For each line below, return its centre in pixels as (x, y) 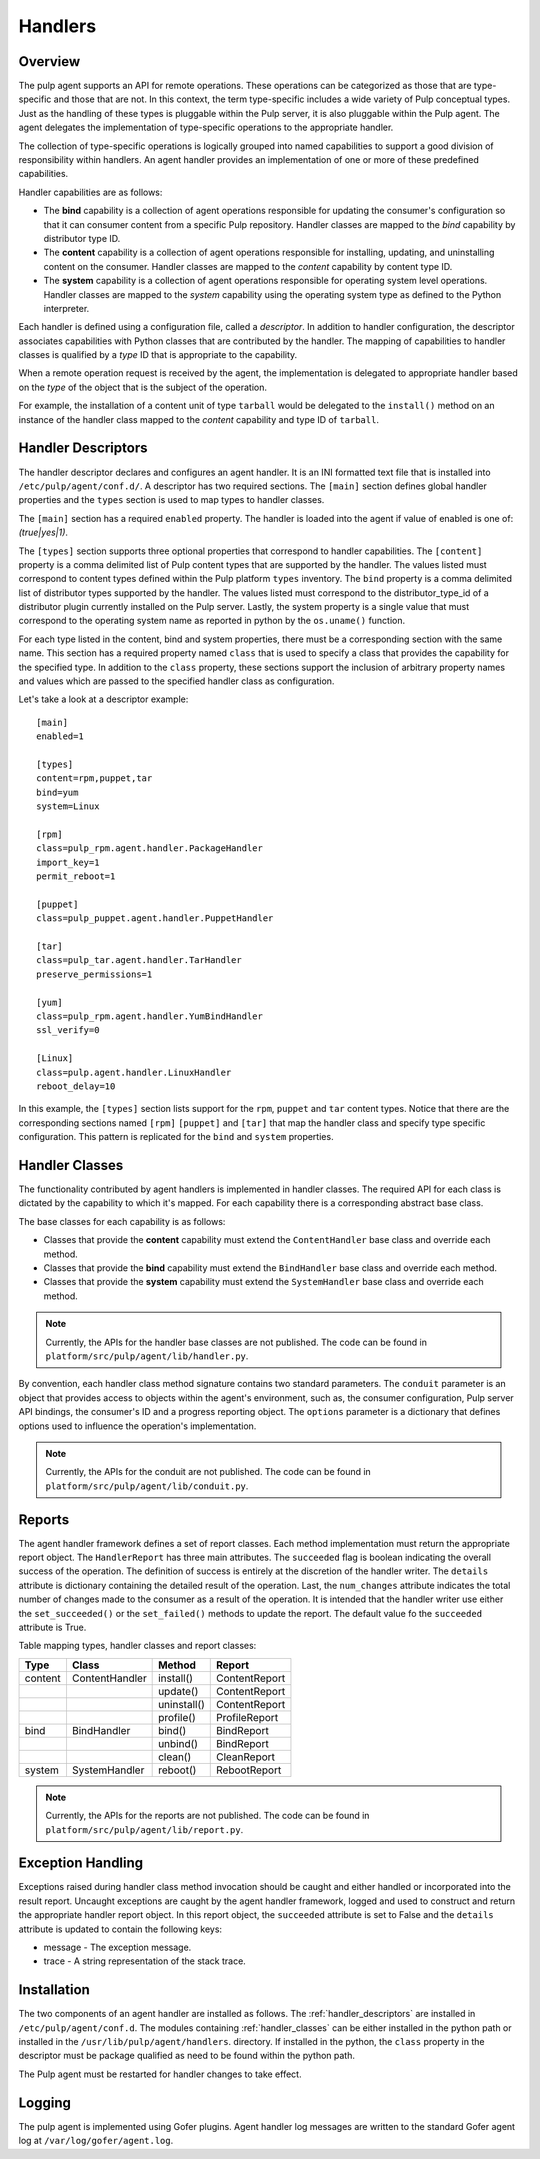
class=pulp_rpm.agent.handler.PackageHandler (150, 848)
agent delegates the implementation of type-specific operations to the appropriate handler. (206, 127)
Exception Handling (81, 1863)
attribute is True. (52, 1627)
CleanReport (245, 1757)
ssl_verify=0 (68, 1030)
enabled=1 (60, 736)
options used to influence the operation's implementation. (137, 1426)
